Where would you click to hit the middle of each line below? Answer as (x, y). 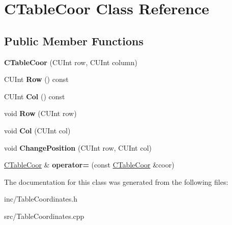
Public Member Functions (74, 40)
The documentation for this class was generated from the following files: (116, 181)
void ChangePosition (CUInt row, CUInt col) (78, 147)
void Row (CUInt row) (40, 113)
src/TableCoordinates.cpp (44, 216)
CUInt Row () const (36, 79)
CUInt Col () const (35, 96)
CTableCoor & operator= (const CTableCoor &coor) (89, 165)
